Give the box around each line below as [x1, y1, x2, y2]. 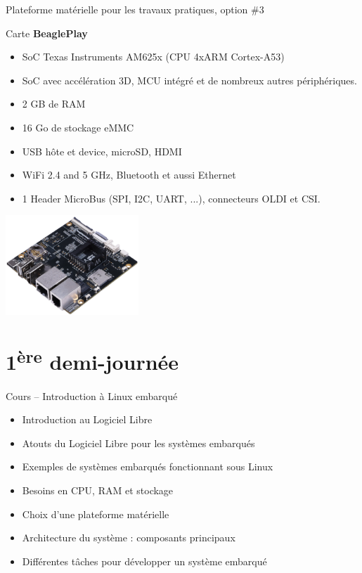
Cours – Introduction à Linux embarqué [6, 388, 178, 403]
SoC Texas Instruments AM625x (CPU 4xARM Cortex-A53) [22, 49, 285, 64]
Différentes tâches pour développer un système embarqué [22, 553, 267, 568]
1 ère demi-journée [6, 345, 179, 376]
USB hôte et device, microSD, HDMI [22, 143, 182, 158]
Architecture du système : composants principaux [22, 530, 235, 545]
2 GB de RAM [22, 96, 86, 111]
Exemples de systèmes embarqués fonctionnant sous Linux [22, 459, 273, 474]
